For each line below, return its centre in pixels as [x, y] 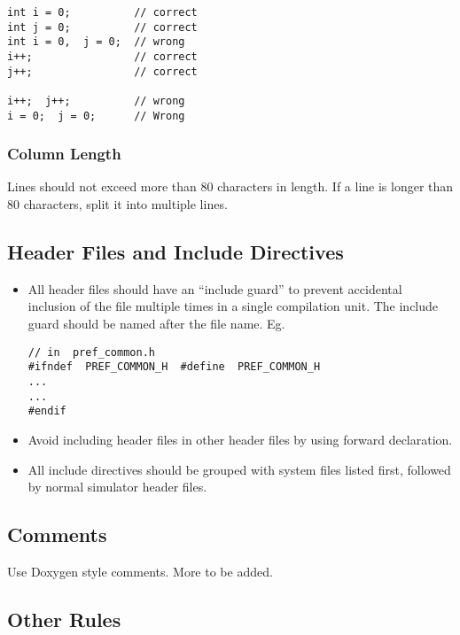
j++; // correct [102, 71]
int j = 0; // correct [102, 27]
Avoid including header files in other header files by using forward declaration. [240, 439]
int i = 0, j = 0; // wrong [96, 42]
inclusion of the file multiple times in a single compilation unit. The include [233, 306]
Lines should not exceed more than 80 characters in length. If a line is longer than [230, 186]
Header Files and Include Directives [175, 252]
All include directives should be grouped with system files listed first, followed [239, 469]
